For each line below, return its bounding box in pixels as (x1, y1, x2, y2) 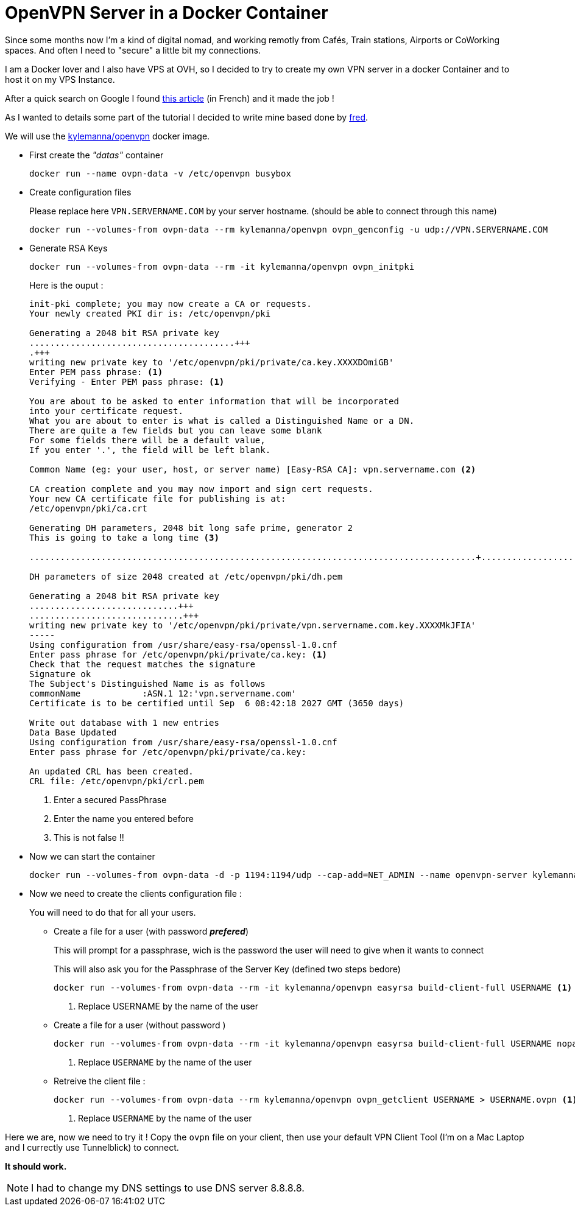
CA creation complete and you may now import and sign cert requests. (29, 483, 373, 494)
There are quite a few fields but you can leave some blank (29, 425, 322, 435)
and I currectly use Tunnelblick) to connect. (5, 1142, 179, 1153)
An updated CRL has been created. (29, 766, 194, 776)
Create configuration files (29, 186, 132, 197)
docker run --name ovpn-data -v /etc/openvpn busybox (29, 168, 291, 178)
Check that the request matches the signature (29, 659, 255, 669)
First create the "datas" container (29, 149, 164, 160)
